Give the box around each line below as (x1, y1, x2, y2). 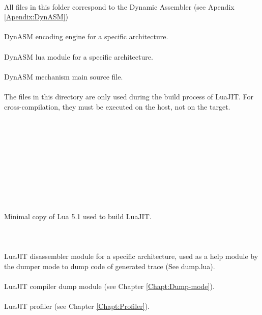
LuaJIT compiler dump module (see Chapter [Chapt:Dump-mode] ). (4, 281, 215, 292)
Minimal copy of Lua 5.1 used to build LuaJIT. (4, 211, 152, 222)
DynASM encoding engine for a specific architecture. (4, 31, 168, 42)
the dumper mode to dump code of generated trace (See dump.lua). (4, 261, 215, 272)
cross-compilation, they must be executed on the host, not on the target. (4, 101, 230, 112)
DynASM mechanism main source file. (4, 71, 123, 82)
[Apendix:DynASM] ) (4, 11, 68, 22)
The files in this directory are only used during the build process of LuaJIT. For (4, 91, 254, 101)
